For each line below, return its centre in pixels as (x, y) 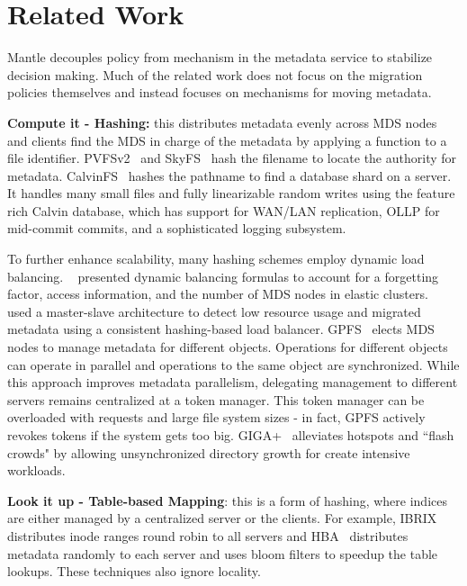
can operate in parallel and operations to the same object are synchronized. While (233, 364)
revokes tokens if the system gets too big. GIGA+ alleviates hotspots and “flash (231, 435)
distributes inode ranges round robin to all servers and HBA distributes (208, 535)
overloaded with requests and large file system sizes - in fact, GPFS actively (216, 417)
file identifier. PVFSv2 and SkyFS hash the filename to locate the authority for (232, 158)
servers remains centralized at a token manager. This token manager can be (216, 399)
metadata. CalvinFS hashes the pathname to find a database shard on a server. (229, 175)
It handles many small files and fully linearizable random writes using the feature (231, 193)
